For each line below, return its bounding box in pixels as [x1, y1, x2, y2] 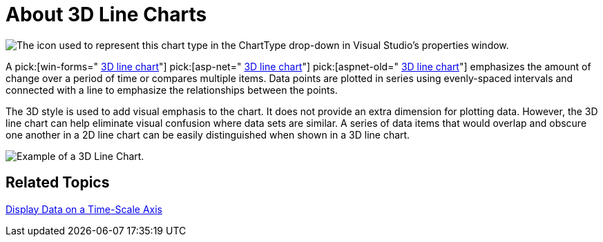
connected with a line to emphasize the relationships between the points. [6, 83, 338, 96]
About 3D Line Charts [6, 3, 207, 26]
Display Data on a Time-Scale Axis [6, 203, 162, 215]
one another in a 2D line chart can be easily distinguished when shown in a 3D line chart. [6, 128, 410, 141]
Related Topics [6, 174, 110, 192]
